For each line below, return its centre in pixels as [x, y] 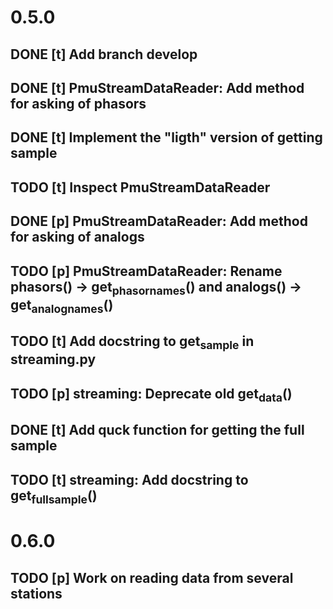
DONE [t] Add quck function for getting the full [157, 430]
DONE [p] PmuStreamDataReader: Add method [159, 221]
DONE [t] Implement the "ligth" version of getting [166, 137]
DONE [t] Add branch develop [104, 54]
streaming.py [53, 359]
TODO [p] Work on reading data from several [152, 577]
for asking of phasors [78, 103]
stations [36, 593]
